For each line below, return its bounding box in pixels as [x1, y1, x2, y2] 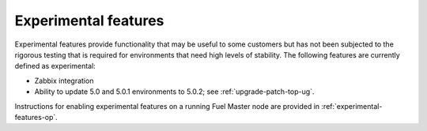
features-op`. [14, 112, 59, 122]
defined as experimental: [14, 62, 96, 71]
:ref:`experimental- [321, 101, 383, 110]
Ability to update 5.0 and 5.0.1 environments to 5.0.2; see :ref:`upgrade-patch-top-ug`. [34, 87, 315, 96]
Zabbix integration [34, 76, 94, 85]
